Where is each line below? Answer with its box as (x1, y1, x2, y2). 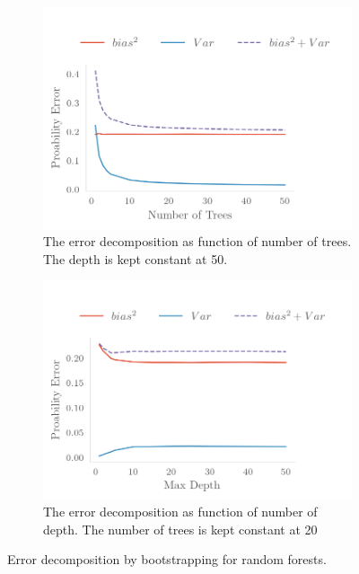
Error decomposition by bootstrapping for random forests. (7, 550, 327, 569)
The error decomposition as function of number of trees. (43, 232, 352, 251)
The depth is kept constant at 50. (43, 250, 228, 269)
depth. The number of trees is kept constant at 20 (43, 519, 318, 538)
